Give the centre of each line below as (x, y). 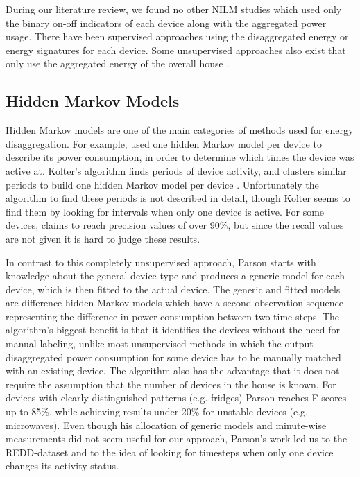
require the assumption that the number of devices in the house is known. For (171, 384)
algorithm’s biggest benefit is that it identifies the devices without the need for (173, 330)
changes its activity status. (62, 466)
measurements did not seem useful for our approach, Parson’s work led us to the (177, 439)
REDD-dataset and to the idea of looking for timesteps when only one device (170, 452)
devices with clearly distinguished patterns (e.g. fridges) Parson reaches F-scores (176, 398)
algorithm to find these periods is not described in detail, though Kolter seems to (178, 198)
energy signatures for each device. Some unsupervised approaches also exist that (176, 50)
